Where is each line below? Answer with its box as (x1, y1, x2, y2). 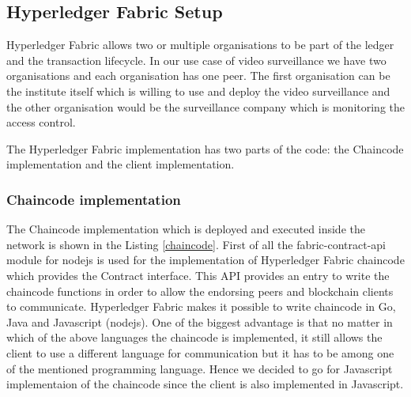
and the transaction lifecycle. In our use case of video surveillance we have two (6, 51, 386, 68)
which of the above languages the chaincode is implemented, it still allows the (6, 329, 383, 346)
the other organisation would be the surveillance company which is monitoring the (6, 98, 405, 115)
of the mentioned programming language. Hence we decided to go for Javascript (6, 360, 393, 376)
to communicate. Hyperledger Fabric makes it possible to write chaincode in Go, (6, 298, 396, 315)
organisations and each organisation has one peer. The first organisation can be (6, 67, 390, 84)
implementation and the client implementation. (6, 156, 235, 172)
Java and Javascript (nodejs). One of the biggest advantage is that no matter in (6, 313, 393, 330)
